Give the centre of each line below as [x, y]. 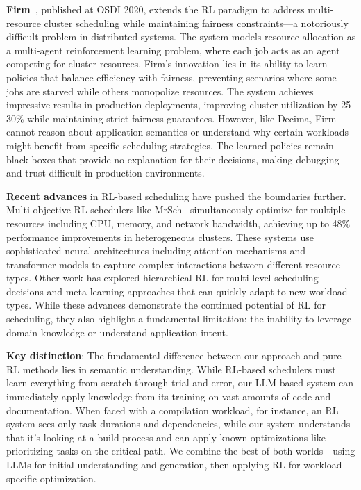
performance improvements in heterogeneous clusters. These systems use [160, 237]
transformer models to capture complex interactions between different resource [173, 264]
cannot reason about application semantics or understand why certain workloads [177, 132]
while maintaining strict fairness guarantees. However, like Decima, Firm [182, 118]
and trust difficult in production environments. [106, 173]
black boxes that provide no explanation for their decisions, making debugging [173, 159]
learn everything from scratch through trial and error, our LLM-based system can [180, 383]
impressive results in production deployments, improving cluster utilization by [172, 105]
